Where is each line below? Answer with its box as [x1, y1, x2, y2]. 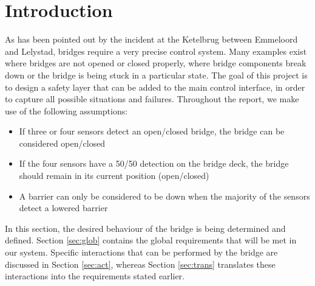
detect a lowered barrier [19, 201, 108, 214]
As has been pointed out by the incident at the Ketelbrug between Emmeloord [5, 33, 298, 46]
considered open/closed [19, 136, 106, 149]
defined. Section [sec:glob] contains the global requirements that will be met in [5, 234, 297, 246]
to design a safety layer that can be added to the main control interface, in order [5, 80, 305, 93]
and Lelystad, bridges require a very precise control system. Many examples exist [5, 44, 307, 57]
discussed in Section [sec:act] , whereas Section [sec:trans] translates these [5, 257, 276, 270]
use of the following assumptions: [5, 104, 128, 117]
